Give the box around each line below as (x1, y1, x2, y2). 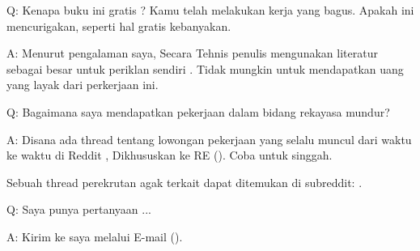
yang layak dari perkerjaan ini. (6, 76, 159, 93)
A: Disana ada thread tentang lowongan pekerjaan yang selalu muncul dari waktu (6, 130, 412, 147)
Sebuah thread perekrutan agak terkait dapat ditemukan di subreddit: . (6, 173, 363, 190)
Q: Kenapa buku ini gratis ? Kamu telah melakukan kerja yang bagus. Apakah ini (6, 2, 414, 18)
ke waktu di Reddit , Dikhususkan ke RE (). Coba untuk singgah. (6, 147, 333, 164)
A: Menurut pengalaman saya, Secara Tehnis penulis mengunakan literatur (6, 45, 378, 62)
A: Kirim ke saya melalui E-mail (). (6, 228, 183, 245)
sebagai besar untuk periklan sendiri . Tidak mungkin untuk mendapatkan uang (6, 60, 404, 77)
